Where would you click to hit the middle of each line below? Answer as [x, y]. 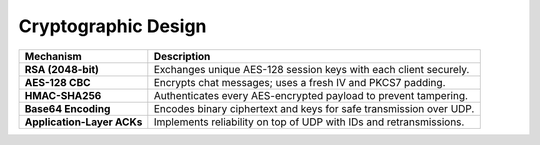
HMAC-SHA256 [63, 95]
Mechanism [53, 56]
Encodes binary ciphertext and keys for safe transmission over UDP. [314, 108]
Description [182, 56]
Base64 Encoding [67, 108]
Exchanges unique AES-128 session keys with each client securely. [311, 69]
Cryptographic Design [112, 26]
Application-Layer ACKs [83, 122]
